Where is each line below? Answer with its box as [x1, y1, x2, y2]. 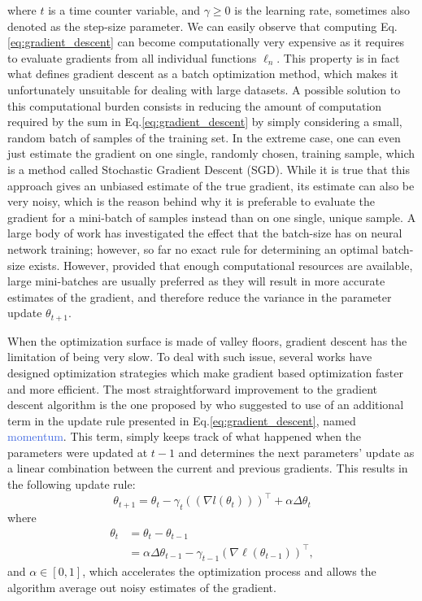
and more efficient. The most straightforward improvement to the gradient [7, 380, 377, 397]
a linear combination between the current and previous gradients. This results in [7, 459, 408, 477]
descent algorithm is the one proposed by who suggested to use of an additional [7, 396, 404, 413]
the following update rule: [7, 476, 136, 493]
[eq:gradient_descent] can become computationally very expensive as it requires [7, 33, 405, 50]
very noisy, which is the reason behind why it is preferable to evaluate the [7, 193, 375, 210]
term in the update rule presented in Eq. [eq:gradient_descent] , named [7, 412, 356, 429]
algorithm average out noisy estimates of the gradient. [7, 578, 276, 595]
